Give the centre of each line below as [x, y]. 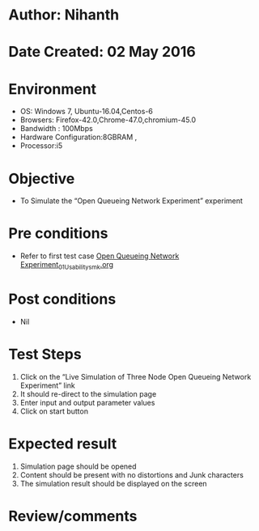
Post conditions [62, 299]
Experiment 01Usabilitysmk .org [67, 265]
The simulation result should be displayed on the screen [114, 483]
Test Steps [45, 355]
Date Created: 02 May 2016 [102, 52]
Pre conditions [58, 234]
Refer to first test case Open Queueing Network [100, 256]
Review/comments [73, 516]
